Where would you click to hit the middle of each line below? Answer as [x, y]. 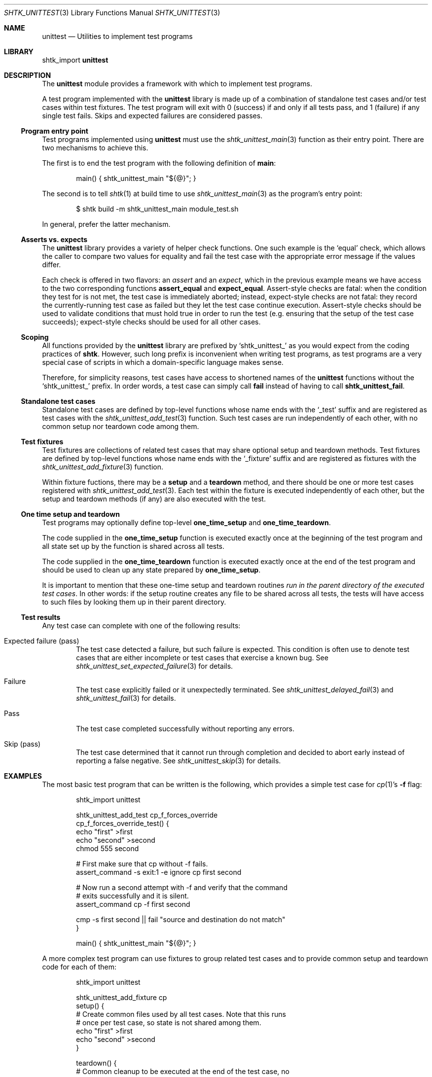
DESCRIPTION [28, 75]
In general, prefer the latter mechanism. [106, 224]
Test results [41, 617]
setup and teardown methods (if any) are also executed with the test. [154, 499]
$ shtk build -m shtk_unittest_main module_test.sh [157, 209]
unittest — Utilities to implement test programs [117, 36]
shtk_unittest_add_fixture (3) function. [103, 467]
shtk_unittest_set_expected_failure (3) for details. [155, 666]
